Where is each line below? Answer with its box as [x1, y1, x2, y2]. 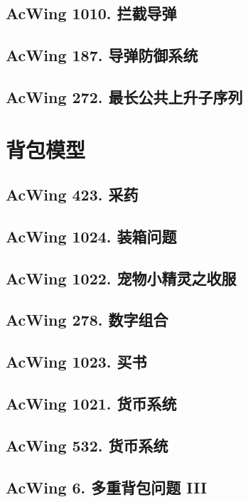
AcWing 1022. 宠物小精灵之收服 [6, 267, 237, 289]
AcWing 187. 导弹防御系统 [6, 44, 198, 66]
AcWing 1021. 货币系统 [6, 392, 177, 415]
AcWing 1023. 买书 [6, 351, 147, 373]
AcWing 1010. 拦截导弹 [6, 2, 177, 24]
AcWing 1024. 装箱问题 [6, 225, 177, 247]
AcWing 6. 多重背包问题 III [6, 476, 207, 498]
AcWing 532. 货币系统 [6, 434, 168, 456]
